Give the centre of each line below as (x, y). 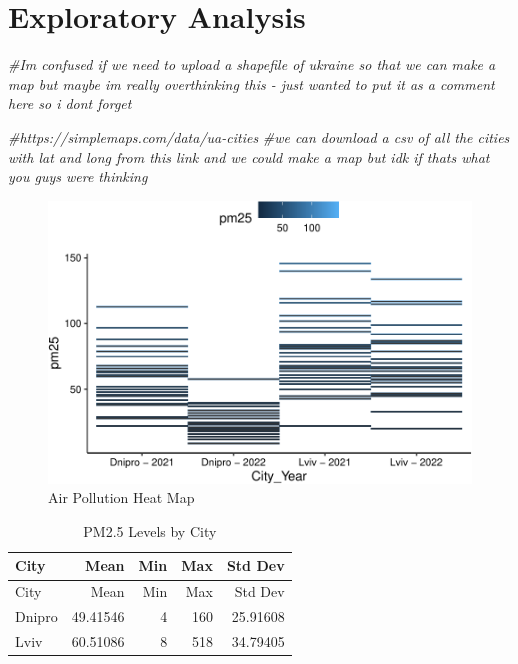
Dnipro (36, 616)
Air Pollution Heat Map (121, 497)
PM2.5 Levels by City (150, 530)
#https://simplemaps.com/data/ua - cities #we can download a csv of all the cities (259, 136)
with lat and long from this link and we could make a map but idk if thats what (249, 156)
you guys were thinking (78, 176)
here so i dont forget (70, 103)
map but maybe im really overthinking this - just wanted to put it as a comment (251, 83)
